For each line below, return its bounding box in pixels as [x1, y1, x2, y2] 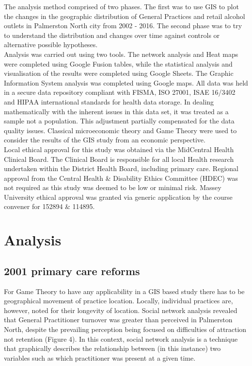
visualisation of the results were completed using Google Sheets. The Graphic [4, 68, 234, 78]
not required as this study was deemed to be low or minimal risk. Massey [4, 182, 221, 192]
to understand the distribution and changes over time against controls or [4, 30, 220, 40]
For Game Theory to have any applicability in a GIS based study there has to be [4, 286, 245, 296]
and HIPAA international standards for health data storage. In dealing [4, 96, 214, 106]
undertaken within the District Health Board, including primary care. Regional [4, 163, 238, 174]
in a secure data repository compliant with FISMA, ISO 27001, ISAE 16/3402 [4, 87, 236, 97]
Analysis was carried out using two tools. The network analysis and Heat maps [4, 49, 238, 59]
